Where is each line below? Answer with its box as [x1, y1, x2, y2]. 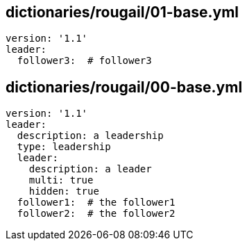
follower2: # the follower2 [17, 208, 176, 220]
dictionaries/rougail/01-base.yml [6, 3, 239, 21]
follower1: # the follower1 [17, 197, 176, 208]
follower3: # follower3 [17, 55, 152, 67]
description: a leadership [17, 130, 164, 142]
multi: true [28, 174, 94, 186]
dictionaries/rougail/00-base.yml [6, 78, 243, 96]
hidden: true [28, 186, 99, 197]
